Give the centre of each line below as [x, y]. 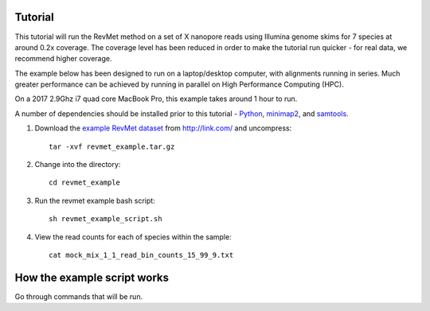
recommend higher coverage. [63, 59]
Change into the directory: [78, 165]
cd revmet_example [85, 183]
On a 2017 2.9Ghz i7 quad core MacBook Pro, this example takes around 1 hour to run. [156, 99]
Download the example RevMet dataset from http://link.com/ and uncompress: [163, 128]
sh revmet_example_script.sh [106, 219]
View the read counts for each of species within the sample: [133, 237]
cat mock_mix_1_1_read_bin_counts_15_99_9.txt [141, 255]
